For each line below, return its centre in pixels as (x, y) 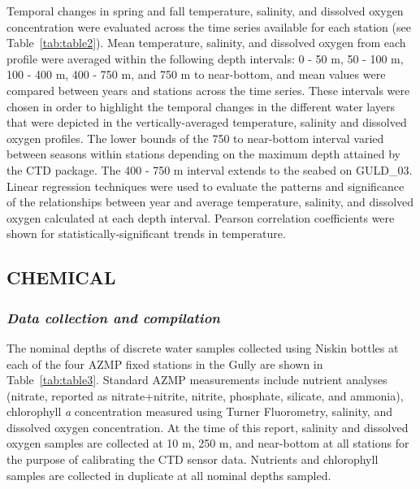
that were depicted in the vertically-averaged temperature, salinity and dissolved (207, 122)
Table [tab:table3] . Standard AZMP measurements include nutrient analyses (197, 380)
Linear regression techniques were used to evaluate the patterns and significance (206, 186)
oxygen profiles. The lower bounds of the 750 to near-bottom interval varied (195, 138)
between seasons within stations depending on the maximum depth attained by (204, 154)
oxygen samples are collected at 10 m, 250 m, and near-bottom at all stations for (208, 443)
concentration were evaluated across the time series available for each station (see (209, 26)
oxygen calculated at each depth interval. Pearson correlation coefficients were (201, 217)
